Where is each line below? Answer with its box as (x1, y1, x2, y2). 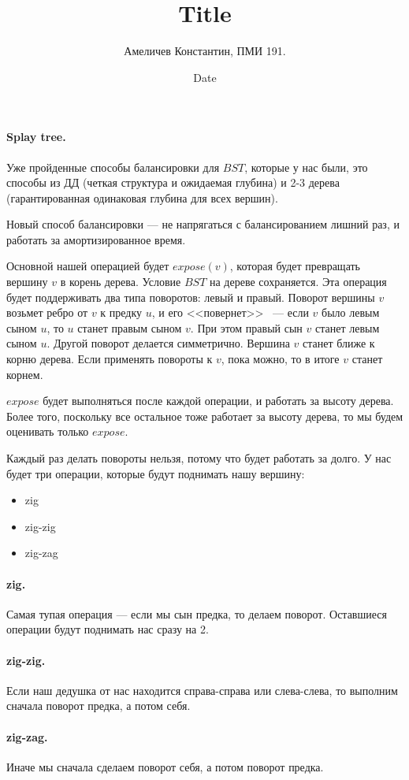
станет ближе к (302, 335, 375, 351)
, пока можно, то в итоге (221, 351, 340, 367)
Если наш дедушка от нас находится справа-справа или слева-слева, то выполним (6, 682, 398, 698)
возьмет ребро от (6, 304, 88, 321)
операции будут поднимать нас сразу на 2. (6, 621, 209, 637)
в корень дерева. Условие (60, 273, 181, 290)
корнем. (6, 366, 43, 382)
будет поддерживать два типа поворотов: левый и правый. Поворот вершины (6, 288, 375, 305)
